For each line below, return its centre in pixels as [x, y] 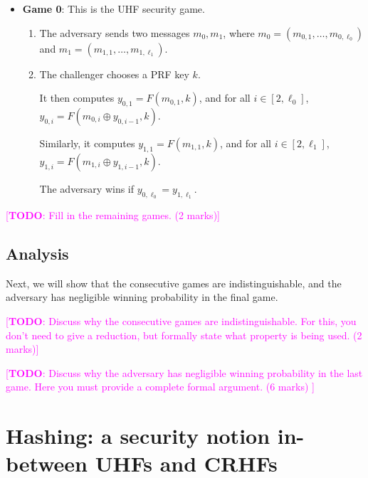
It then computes [77, 98]
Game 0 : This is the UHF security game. [114, 9]
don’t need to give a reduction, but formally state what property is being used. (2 [184, 335]
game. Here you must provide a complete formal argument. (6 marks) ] [160, 387]
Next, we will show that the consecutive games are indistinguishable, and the [174, 283]
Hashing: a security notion [138, 436]
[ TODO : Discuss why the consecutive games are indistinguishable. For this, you [181, 320]
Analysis [37, 253]
